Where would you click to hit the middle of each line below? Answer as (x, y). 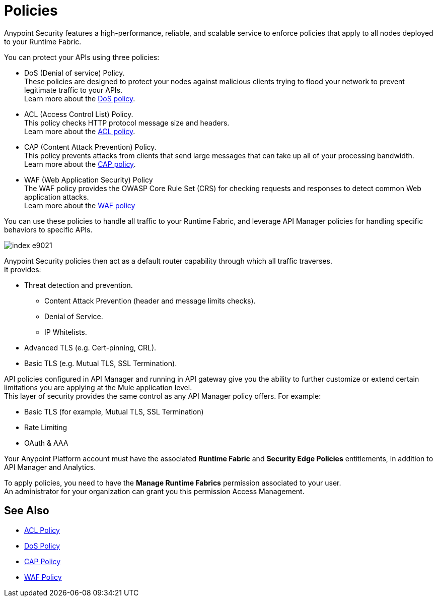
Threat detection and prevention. (79, 285)
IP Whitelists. (66, 332)
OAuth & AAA (46, 443)
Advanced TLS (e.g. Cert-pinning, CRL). (90, 347)
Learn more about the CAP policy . (80, 164)
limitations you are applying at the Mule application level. (98, 387)
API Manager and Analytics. (50, 467)
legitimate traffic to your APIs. (74, 90)
